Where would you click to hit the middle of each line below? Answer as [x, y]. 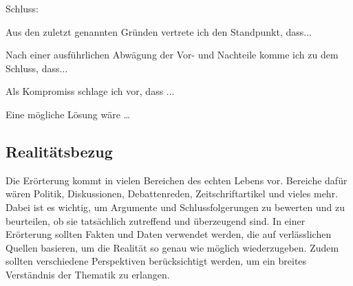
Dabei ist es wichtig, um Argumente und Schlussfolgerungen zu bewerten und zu [175, 207]
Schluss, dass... [37, 68]
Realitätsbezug [59, 151]
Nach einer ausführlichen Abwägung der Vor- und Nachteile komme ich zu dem [172, 55]
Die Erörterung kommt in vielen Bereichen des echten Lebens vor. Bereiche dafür [176, 180]
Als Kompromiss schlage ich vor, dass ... [90, 91]
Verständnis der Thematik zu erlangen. [88, 274]
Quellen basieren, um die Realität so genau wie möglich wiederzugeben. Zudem [172, 247]
